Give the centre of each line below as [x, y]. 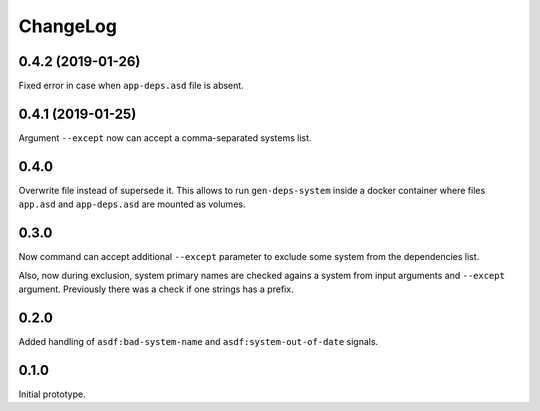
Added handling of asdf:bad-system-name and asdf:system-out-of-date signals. [198, 341]
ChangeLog [67, 26]
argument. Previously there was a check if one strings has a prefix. [156, 289]
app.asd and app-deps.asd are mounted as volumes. [132, 204]
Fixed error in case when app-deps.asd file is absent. [131, 86]
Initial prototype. [52, 394]
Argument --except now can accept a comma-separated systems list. [165, 137]
